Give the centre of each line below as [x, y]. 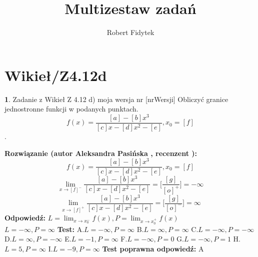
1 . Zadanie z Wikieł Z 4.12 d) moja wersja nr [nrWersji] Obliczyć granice [116, 99]
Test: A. [71, 229]
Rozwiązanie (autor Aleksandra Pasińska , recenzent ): [101, 153]
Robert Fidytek [130, 32]
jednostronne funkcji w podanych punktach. [71, 109]
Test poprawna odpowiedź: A [153, 249]
